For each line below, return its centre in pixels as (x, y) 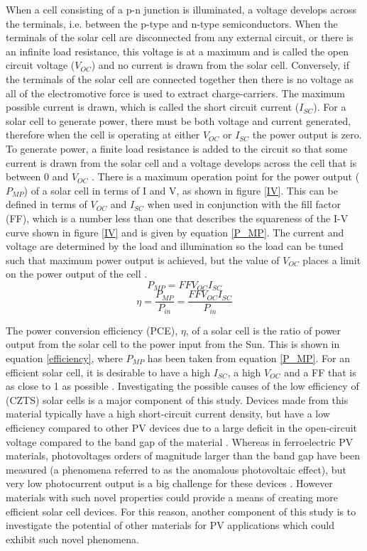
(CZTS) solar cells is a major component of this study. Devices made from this (177, 399)
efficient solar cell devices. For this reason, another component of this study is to (181, 511)
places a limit (332, 260)
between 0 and (37, 176)
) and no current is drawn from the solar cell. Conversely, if (220, 65)
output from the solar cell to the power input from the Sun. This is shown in (173, 344)
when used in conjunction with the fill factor (244, 204)
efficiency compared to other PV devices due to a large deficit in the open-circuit (182, 427)
